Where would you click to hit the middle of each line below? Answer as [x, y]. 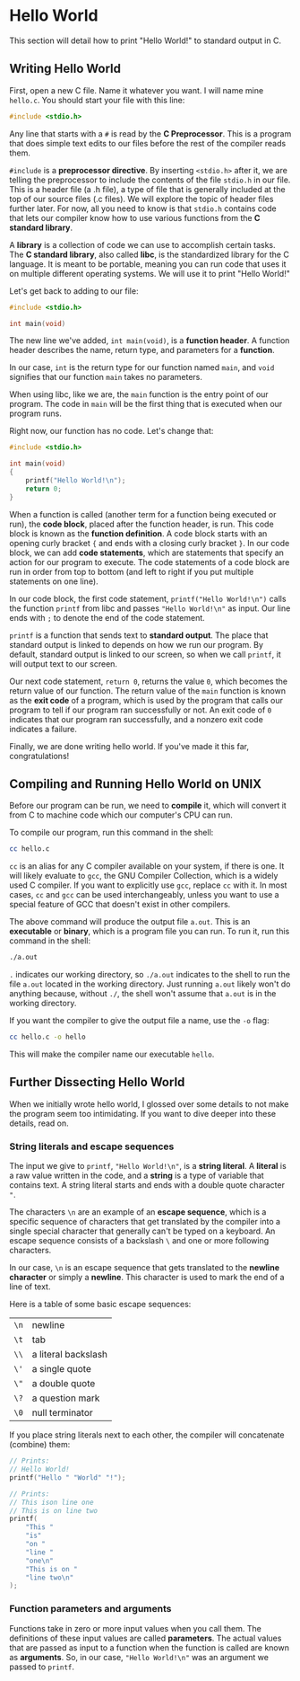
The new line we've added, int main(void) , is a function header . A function [150, 341]
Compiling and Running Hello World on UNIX [136, 784]
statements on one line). [54, 581]
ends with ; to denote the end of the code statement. [107, 617]
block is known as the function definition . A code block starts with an [138, 533]
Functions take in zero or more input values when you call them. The [135, 1628]
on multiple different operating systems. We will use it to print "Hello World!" [150, 273]
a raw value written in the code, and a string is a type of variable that [137, 1176]
